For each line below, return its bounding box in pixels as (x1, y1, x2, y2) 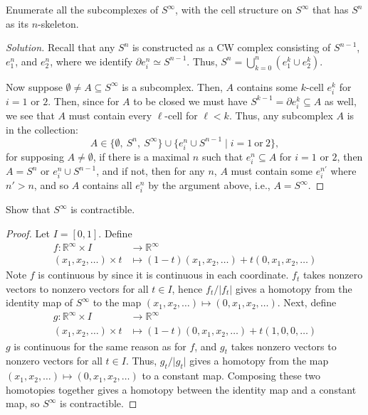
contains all (82, 178, 132, 193)
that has (312, 2, 349, 16)
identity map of (6, 295, 73, 310)
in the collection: (6, 122, 78, 136)
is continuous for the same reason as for (14, 338, 186, 353)
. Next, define (277, 295, 337, 310)
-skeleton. (38, 16, 79, 31)
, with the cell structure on (175, 2, 293, 16)
